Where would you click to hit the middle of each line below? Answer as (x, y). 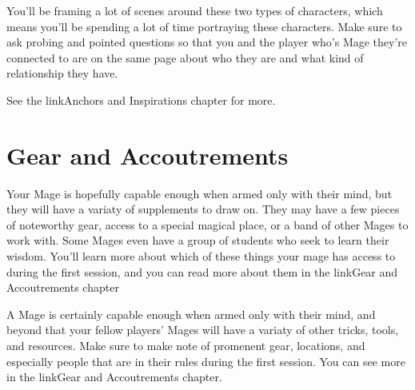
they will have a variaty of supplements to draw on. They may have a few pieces (203, 209)
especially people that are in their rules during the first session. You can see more (206, 361)
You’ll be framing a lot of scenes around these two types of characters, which (195, 10)
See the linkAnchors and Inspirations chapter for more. (141, 99)
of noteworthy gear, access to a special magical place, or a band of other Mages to (207, 224)
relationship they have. (62, 73)
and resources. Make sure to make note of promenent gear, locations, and (186, 346)
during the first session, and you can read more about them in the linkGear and (202, 271)
